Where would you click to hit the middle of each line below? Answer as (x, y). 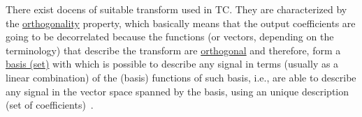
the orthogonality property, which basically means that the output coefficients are (181, 23)
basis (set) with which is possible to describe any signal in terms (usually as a (172, 64)
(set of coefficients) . (50, 105)
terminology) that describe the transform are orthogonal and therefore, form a (173, 50)
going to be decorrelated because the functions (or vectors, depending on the (170, 37)
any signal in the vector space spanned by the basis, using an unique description (178, 91)
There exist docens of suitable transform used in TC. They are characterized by (176, 9)
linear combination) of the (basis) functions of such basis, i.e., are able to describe (181, 77)
